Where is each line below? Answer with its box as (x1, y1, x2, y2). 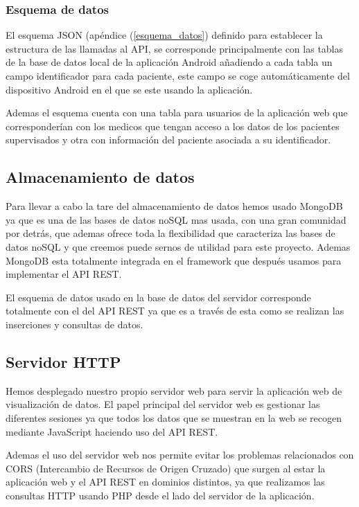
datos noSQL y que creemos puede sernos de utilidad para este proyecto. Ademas (6, 239, 351, 254)
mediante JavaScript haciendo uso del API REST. (6, 424, 218, 438)
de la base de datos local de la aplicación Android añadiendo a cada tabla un (6, 55, 333, 69)
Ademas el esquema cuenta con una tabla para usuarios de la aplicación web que (6, 105, 348, 120)
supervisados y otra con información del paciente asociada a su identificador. (6, 132, 331, 147)
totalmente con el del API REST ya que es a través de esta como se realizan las (6, 303, 344, 318)
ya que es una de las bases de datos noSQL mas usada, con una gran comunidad (6, 212, 347, 226)
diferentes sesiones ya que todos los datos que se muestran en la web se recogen (6, 410, 342, 425)
